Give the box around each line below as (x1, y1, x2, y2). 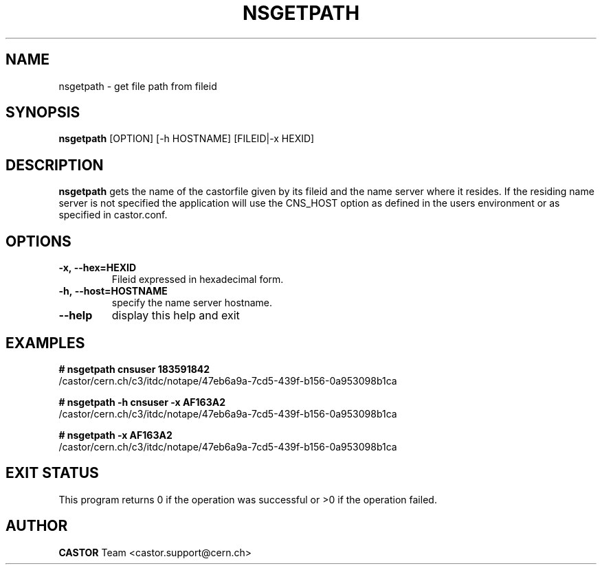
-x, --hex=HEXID (58, 262, 137, 274)
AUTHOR (5, 517, 68, 535)
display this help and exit (111, 308, 240, 323)
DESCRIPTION (5, 156, 104, 174)
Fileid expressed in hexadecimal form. (111, 273, 284, 286)
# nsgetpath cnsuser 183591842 (58, 363, 210, 375)
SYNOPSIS (5, 104, 80, 122)
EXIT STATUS (5, 464, 99, 482)
